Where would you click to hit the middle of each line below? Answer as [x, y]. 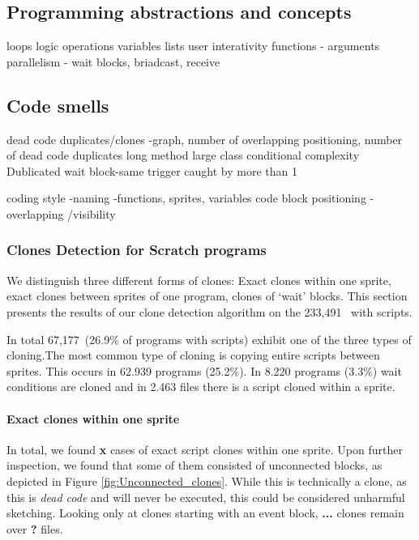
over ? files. [35, 528]
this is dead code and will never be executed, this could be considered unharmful [206, 497]
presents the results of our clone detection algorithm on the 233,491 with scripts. [209, 311]
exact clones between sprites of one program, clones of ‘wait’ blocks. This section [207, 296]
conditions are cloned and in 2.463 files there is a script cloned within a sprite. [201, 387]
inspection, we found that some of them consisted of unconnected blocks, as [195, 465]
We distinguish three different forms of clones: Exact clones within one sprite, [199, 280]
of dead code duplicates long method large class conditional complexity [183, 155]
